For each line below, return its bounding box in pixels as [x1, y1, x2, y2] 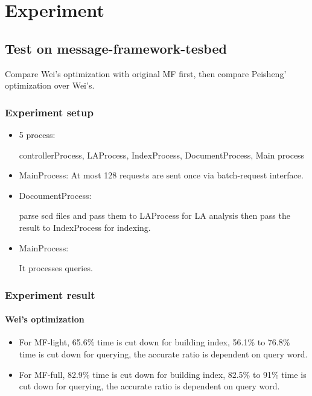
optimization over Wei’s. [5, 79, 95, 92]
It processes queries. [19, 262, 93, 274]
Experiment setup [5, 104, 94, 119]
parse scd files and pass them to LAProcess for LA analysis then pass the [19, 209, 290, 222]
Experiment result [5, 287, 95, 302]
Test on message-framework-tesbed [5, 39, 227, 57]
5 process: [19, 128, 56, 140]
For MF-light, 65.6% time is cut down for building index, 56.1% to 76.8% [19, 336, 290, 348]
